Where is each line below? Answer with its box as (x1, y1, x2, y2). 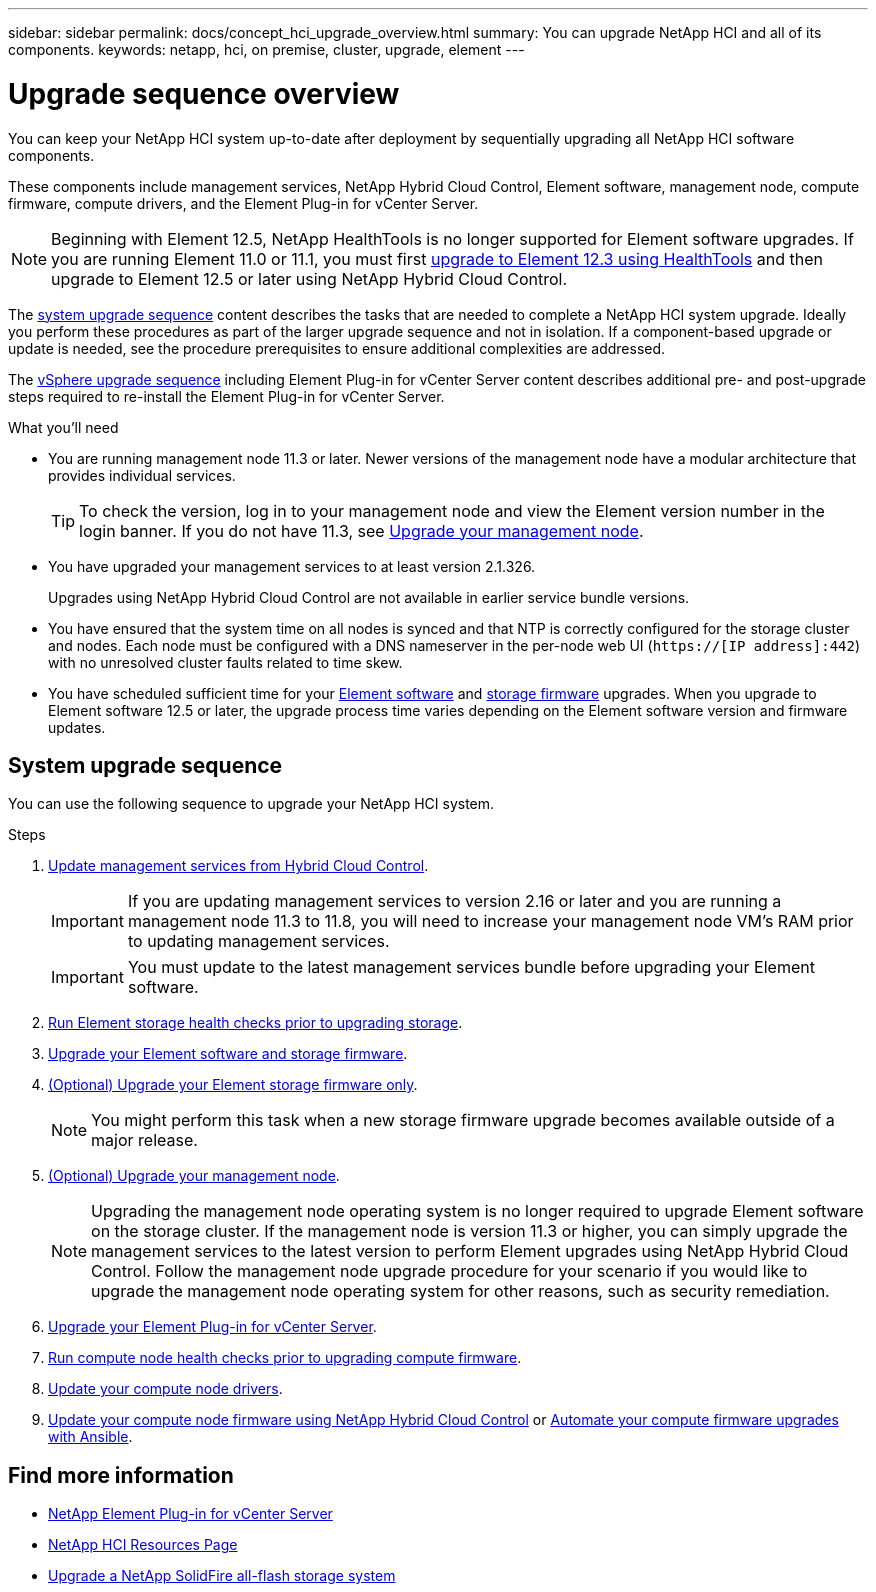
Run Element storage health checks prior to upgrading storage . (48, 1014, 463, 1032)
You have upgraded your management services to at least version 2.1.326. (48, 557, 536, 575)
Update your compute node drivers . (48, 1380, 283, 1398)
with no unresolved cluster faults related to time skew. (48, 653, 403, 671)
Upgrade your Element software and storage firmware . (48, 1045, 408, 1063)
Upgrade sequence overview (8, 76, 400, 111)
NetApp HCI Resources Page (48, 1536, 238, 1554)
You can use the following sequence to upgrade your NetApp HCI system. (8, 795, 495, 813)
